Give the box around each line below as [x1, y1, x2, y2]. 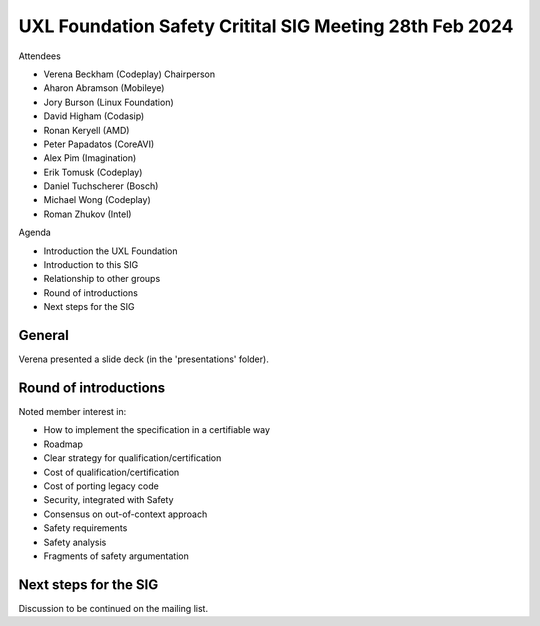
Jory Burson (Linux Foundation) [43, 96, 174, 108]
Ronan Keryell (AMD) [43, 124, 130, 136]
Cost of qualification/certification [43, 466, 180, 478]
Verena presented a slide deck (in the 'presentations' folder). [18, 353, 269, 365]
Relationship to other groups [43, 273, 161, 285]
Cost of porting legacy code [43, 480, 159, 492]
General [18, 327, 70, 344]
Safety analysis [43, 536, 107, 548]
